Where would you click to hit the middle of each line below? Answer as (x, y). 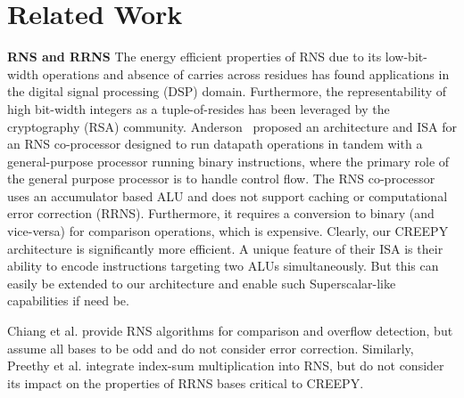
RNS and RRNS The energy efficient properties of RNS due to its (195, 57)
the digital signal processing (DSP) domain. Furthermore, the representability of (227, 91)
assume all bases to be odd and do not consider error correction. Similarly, (211, 348)
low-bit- (406, 57)
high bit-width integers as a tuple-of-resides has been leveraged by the (199, 108)
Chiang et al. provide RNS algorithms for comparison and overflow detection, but (230, 331)
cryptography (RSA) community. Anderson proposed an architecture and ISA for (232, 126)
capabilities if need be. (68, 301)
